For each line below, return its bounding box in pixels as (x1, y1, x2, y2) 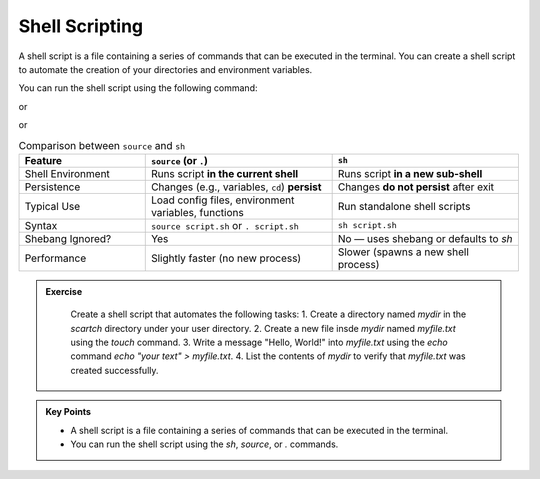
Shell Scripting (18, 15, 144, 37)
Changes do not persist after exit (337, 180, 495, 194)
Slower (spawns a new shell (337, 245, 470, 259)
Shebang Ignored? (24, 231, 112, 245)
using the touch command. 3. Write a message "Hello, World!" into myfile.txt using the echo (70, 336, 449, 349)
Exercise (45, 285, 83, 297)
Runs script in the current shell (150, 166, 299, 180)
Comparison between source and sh (18, 138, 186, 152)
